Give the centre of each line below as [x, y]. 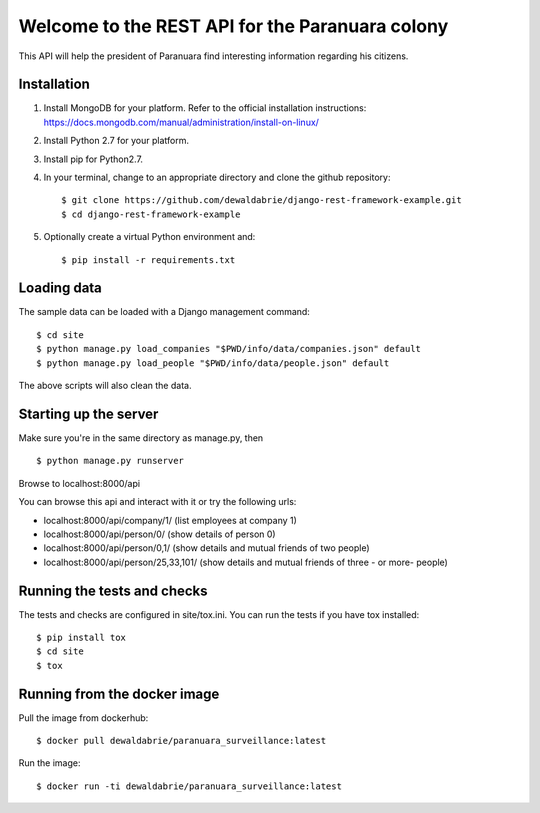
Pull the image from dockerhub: [83, 717]
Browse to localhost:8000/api [79, 483]
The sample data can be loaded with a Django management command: [164, 312]
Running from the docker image [119, 693]
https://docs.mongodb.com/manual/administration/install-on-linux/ [181, 122]
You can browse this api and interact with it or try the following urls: [157, 502]
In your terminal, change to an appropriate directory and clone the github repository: [217, 177]
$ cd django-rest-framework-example [151, 214]
